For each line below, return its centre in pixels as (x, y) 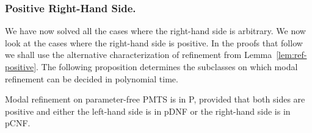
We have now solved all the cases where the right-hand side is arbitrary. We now (155, 31)
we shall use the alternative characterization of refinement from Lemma (139, 55)
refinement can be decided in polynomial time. (92, 78)
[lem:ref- (292, 55)
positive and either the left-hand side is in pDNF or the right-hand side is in (148, 111)
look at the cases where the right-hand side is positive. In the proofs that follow (154, 42)
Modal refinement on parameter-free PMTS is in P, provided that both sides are (155, 99)
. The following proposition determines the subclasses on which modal (167, 66)
